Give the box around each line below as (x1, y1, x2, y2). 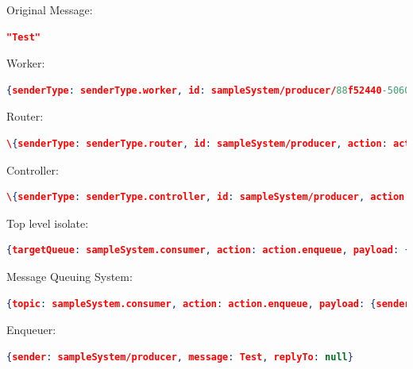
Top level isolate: (6, 214, 89, 231)
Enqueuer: (6, 321, 56, 338)
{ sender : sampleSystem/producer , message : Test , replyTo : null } (6, 351, 353, 363)
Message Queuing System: (6, 267, 133, 284)
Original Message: (6, 2, 93, 17)
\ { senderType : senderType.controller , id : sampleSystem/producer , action (6, 191, 405, 203)
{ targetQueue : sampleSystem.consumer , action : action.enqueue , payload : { (6, 244, 411, 256)
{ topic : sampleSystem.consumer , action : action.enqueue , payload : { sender (6, 298, 411, 309)
